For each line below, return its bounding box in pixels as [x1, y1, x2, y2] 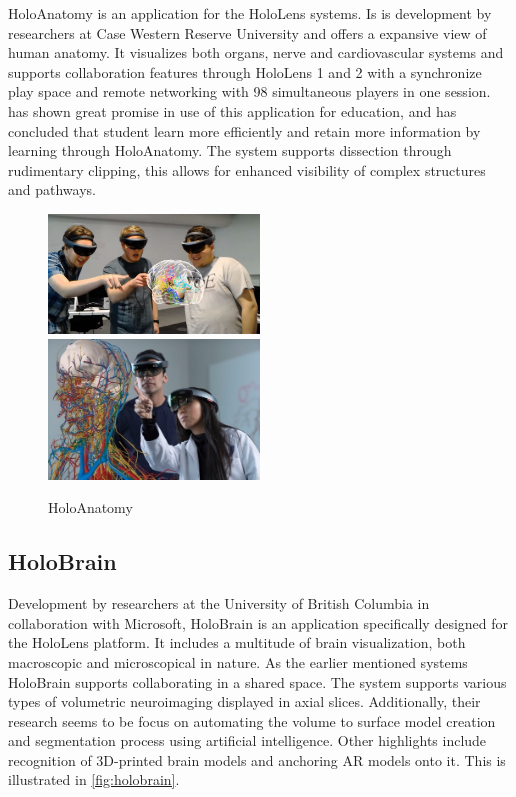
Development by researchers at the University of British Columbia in [8, 593, 430, 614]
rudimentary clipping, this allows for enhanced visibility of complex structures [8, 159, 486, 180]
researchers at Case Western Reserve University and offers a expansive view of [8, 22, 487, 43]
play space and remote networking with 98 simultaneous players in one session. [8, 81, 491, 102]
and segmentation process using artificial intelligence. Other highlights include [8, 730, 487, 751]
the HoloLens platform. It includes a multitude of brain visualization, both [8, 632, 466, 653]
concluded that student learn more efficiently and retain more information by [8, 120, 481, 141]
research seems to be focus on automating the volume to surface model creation [8, 710, 496, 731]
